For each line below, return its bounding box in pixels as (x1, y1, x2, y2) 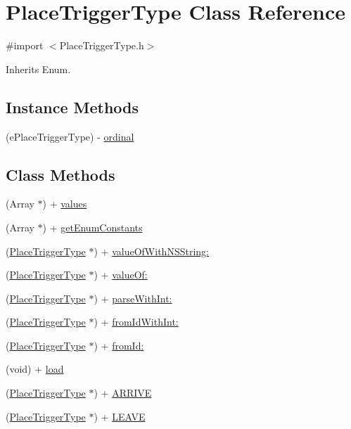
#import (6, 38, 44, 53)
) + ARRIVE (94, 385, 152, 400)
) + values (42, 196, 87, 211)
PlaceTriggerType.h (59, 38, 144, 53)
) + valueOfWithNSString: (94, 243, 209, 258)
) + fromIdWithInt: (94, 314, 179, 329)
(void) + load (6, 361, 64, 376)
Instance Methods (6, 96, 139, 117)
